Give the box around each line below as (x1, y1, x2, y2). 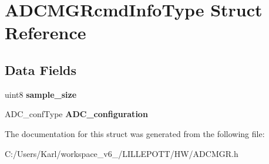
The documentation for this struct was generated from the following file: (5, 127, 265, 139)
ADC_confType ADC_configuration (5, 108, 148, 120)
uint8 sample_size (5, 88, 77, 100)
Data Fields (5, 60, 77, 78)
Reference (5, 20, 86, 45)
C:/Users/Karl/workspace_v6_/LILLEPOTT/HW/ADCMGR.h (5, 147, 238, 159)
